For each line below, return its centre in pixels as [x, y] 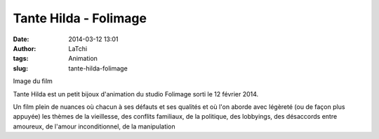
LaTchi [78, 48]
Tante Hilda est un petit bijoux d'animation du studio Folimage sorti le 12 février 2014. [136, 94]
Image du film [33, 81]
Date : [21, 39]
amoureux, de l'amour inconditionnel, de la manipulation [94, 126]
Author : [25, 48]
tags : [21, 59]
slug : [20, 68]
